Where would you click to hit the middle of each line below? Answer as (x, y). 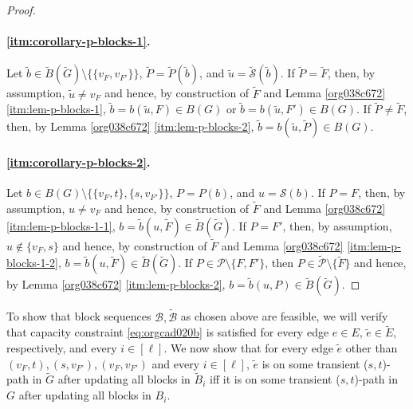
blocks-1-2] (33, 263)
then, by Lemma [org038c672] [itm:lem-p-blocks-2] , (130, 126)
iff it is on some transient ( (275, 379)
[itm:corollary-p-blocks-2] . (79, 162)
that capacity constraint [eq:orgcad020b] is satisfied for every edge (168, 332)
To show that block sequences (79, 316)
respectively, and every (62, 348)
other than (372, 348)
